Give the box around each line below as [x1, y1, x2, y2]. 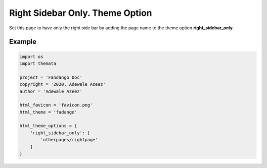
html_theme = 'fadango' [19, 109, 78, 115]
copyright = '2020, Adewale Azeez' [19, 82, 106, 87]
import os [19, 54, 44, 59]
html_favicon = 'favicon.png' [19, 102, 93, 108]
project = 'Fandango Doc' [19, 74, 83, 80]
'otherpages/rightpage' [40, 137, 98, 143]
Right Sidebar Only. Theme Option [9, 7, 152, 18]
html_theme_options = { [19, 123, 78, 129]
